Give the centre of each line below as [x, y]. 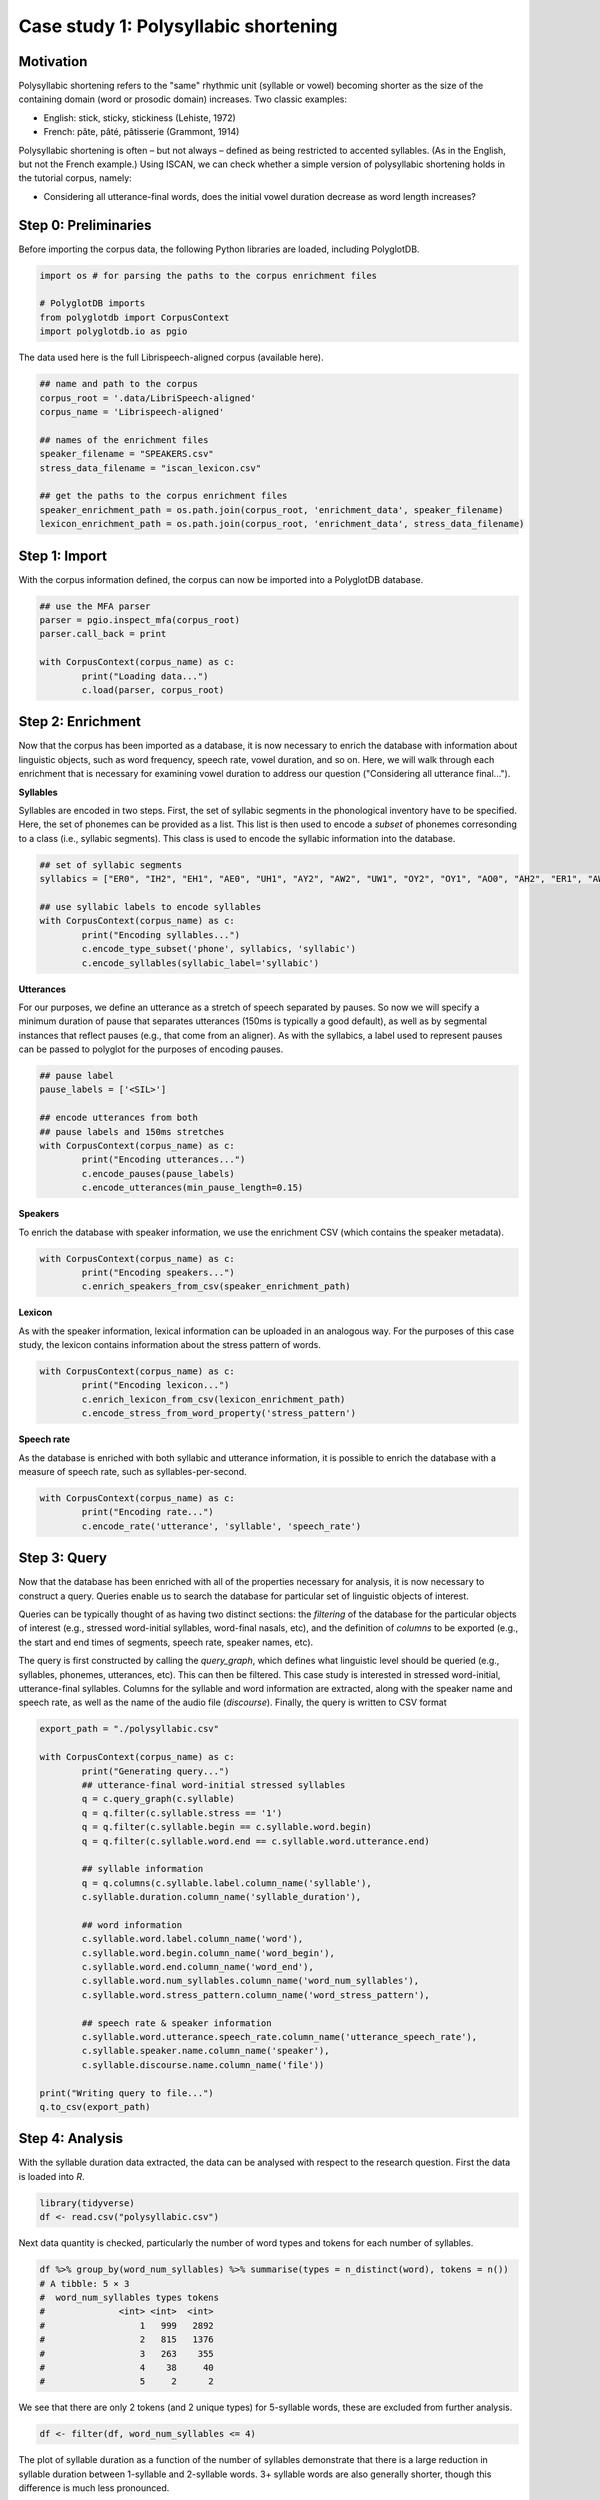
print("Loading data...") [145, 676]
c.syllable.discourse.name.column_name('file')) [203, 2064]
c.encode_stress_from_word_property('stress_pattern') [219, 1413]
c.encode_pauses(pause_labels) [158, 1173]
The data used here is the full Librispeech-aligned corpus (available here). [171, 357]
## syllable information [142, 1869]
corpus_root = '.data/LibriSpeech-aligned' [148, 398]
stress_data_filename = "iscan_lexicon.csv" [150, 468]
